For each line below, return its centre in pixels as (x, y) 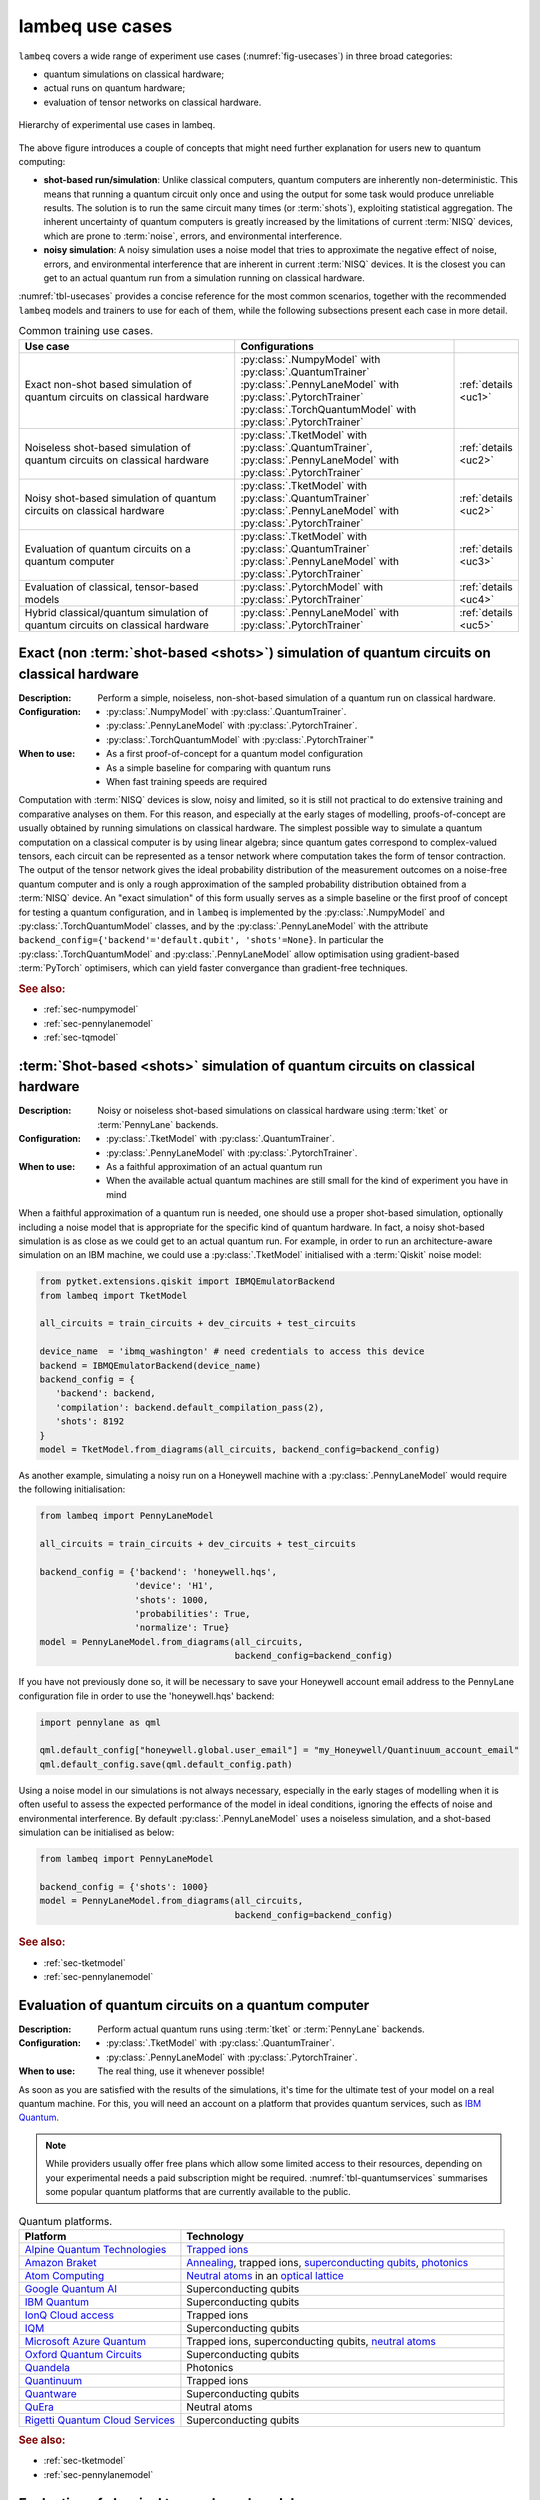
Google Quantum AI (71, 2288)
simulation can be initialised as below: (96, 1832)
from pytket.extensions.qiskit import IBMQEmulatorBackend (187, 1281)
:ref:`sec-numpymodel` (91, 1009)
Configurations (277, 346)
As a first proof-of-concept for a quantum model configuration (235, 754)
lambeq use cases (95, 26)
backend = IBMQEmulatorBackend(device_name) (150, 1365)
